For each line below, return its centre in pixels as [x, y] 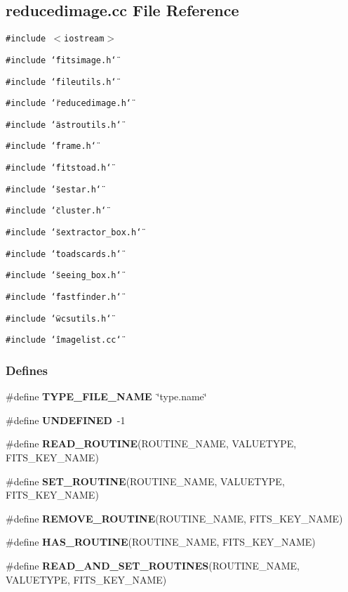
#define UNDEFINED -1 [66, 420]
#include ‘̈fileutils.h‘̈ [61, 82]
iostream [84, 39]
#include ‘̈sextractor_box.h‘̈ [74, 233]
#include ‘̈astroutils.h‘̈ [63, 125]
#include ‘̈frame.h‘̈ [51, 146]
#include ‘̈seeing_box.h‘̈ [63, 276]
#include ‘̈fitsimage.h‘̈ [61, 60]
